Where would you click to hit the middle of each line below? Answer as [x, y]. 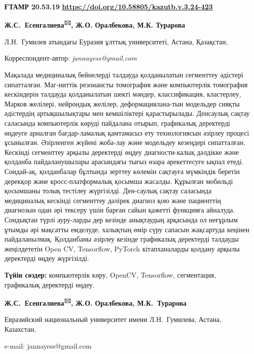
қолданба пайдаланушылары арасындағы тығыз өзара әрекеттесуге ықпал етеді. [124, 161]
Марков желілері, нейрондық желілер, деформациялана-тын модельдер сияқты [122, 103]
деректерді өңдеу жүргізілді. [47, 258]
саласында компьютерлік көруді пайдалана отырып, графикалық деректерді [117, 123]
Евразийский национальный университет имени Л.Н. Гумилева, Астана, [113, 319]
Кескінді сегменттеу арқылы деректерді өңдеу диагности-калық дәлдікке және [122, 152]
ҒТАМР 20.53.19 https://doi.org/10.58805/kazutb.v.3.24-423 [109, 6]
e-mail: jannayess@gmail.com [48, 345]
